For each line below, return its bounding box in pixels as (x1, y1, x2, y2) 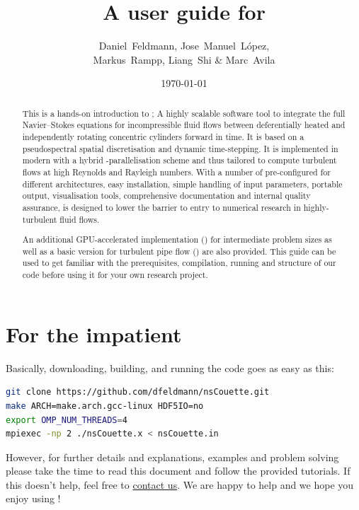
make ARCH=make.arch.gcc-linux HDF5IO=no (6, 400, 204, 411)
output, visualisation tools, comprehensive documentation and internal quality (22, 190, 311, 202)
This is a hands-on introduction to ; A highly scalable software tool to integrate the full (22, 107, 346, 119)
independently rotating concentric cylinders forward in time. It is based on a (22, 131, 304, 143)
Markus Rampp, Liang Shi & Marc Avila (93, 52, 275, 66)
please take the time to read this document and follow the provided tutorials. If (6, 463, 351, 478)
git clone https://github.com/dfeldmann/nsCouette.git (6, 387, 270, 398)
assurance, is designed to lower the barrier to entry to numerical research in (22, 201, 301, 213)
